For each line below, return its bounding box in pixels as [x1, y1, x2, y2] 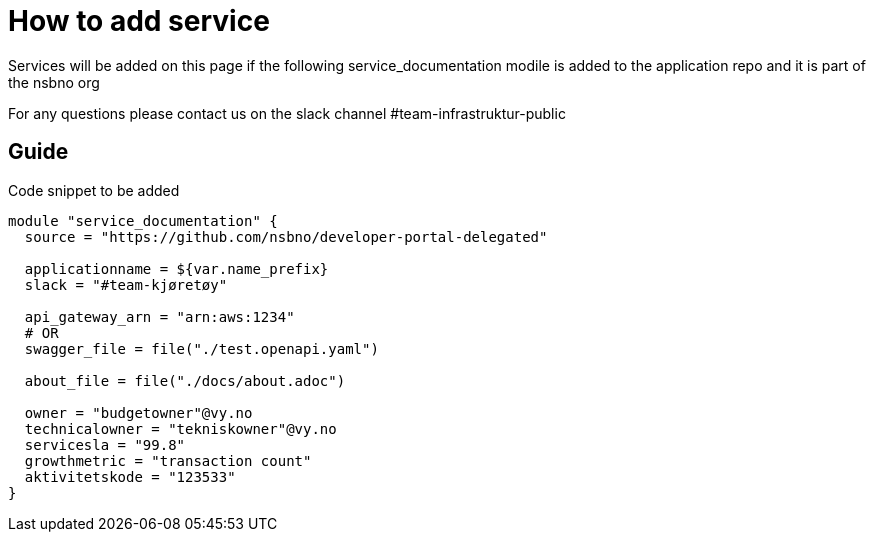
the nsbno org [8, 73, 100, 91]
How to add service [8, 4, 270, 38]
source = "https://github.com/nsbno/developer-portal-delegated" [24, 228, 548, 245]
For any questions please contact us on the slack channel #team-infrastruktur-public [8, 104, 566, 122]
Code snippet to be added [8, 181, 180, 199]
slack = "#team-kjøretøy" [24, 276, 228, 293]
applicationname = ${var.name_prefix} [24, 260, 329, 277]
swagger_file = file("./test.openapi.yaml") [24, 340, 379, 357]
